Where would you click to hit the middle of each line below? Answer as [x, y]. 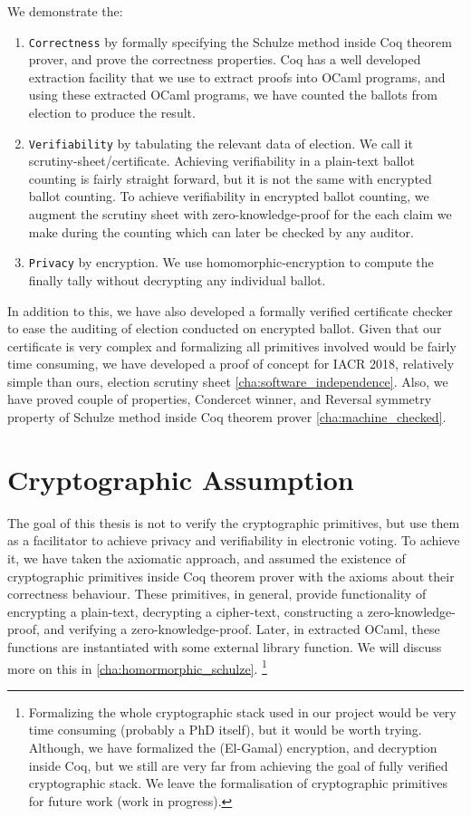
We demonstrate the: [65, 11]
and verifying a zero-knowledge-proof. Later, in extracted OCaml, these [242, 629]
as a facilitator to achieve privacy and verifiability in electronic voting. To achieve [234, 540]
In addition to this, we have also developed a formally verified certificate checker [230, 310]
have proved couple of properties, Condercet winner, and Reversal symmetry [220, 399]
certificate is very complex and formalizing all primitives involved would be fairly [232, 346]
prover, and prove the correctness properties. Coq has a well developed [225, 59]
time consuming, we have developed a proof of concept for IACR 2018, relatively [231, 364]
